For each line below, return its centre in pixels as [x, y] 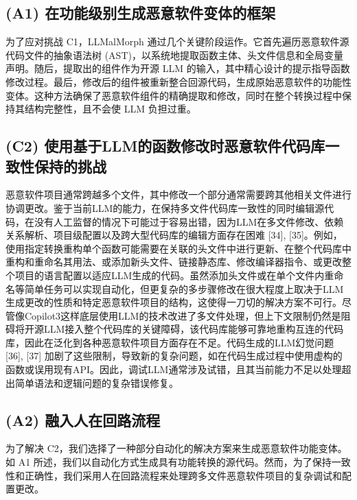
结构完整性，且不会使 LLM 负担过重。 [110, 109]
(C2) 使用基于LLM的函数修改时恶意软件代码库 [165, 146]
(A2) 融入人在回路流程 [83, 419]
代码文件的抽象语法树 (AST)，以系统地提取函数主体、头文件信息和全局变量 [174, 55]
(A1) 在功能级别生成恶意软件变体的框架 [141, 13]
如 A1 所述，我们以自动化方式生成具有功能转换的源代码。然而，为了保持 [169, 462]
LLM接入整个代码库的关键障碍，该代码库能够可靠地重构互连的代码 [194, 329]
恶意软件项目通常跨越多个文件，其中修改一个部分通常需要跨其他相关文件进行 [178, 194]
